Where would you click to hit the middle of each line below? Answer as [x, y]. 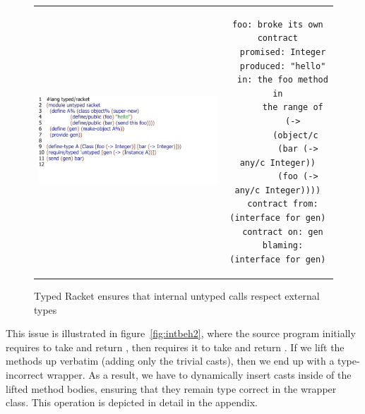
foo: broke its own [277, 24]
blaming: [283, 246]
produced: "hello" [283, 66]
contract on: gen [283, 232]
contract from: [283, 204]
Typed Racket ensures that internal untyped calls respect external [177, 295]
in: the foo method [283, 80]
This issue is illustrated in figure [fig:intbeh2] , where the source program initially [181, 333]
